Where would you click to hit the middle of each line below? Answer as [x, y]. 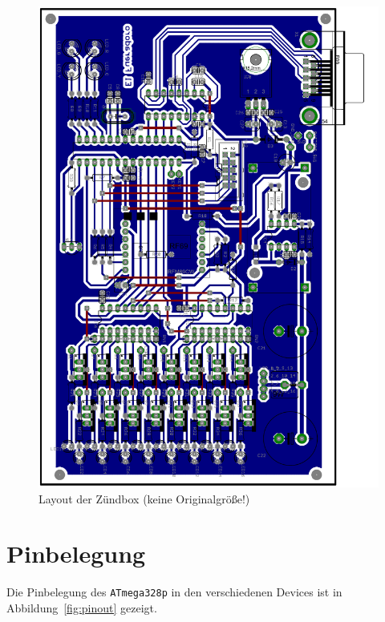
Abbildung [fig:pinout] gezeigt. [82, 607]
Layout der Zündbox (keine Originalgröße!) [144, 498]
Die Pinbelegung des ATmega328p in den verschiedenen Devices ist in [174, 592]
